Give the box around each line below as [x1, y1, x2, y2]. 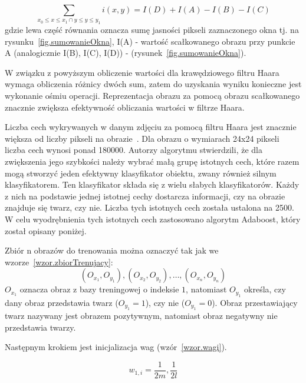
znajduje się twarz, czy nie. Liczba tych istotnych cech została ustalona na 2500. [5, 201, 294, 214]
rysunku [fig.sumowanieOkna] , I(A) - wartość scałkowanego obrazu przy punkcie [5, 35, 295, 47]
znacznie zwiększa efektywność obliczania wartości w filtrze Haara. [5, 101, 245, 113]
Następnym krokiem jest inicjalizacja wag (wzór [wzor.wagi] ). [5, 341, 227, 353]
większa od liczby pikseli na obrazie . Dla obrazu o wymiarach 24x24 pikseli [5, 132, 279, 144]
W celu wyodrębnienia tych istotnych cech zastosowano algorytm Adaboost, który [5, 212, 301, 225]
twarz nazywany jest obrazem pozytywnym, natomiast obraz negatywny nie [5, 309, 278, 322]
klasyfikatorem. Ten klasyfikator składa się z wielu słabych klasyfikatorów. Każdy [5, 178, 300, 191]
